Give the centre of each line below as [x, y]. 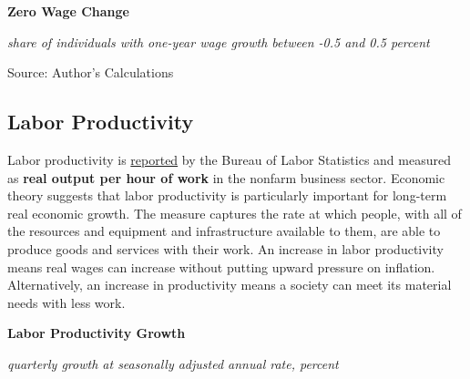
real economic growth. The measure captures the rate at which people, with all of [235, 213]
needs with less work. [66, 302]
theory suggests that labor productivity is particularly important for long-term [227, 195]
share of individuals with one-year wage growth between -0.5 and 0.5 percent [219, 41]
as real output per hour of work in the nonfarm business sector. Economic [226, 177]
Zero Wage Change [68, 11]
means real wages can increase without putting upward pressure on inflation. [221, 266]
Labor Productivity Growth [97, 333]
